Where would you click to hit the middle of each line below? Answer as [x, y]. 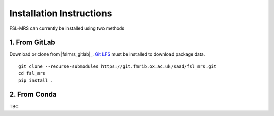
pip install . [36, 80]
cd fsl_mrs [32, 73]
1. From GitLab [32, 43]
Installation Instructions [61, 13]
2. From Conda [33, 95]
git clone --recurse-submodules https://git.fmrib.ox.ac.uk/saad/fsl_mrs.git [117, 66]
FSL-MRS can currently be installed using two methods [67, 28]
